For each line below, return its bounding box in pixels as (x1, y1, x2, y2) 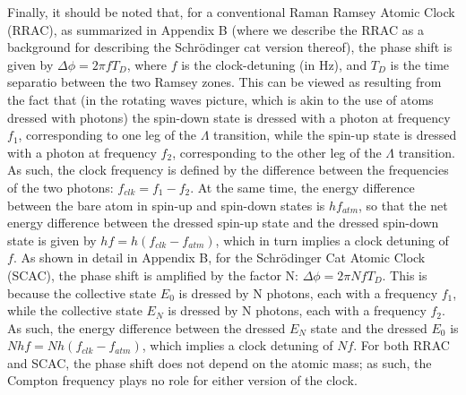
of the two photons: (7, 177, 114, 196)
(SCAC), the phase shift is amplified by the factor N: (7, 265, 298, 284)
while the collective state (7, 301, 142, 320)
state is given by (7, 230, 97, 249)
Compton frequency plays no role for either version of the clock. (7, 371, 358, 390)
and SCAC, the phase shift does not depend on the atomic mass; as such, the (7, 353, 432, 372)
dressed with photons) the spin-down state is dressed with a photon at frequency (7, 107, 451, 126)
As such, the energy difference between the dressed (7, 318, 286, 337)
